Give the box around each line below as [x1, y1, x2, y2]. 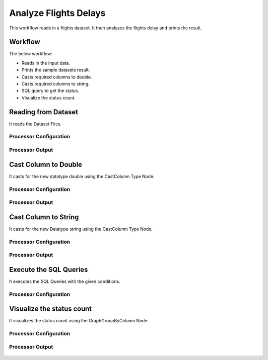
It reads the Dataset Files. [9, 121, 62, 127]
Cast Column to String [9, 213, 79, 221]
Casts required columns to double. [21, 74, 92, 80]
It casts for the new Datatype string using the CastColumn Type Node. [9, 226, 153, 232]
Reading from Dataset [9, 107, 78, 116]
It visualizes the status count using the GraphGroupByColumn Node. [9, 318, 149, 324]
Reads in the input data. [21, 60, 70, 66]
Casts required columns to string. [21, 81, 90, 87]
